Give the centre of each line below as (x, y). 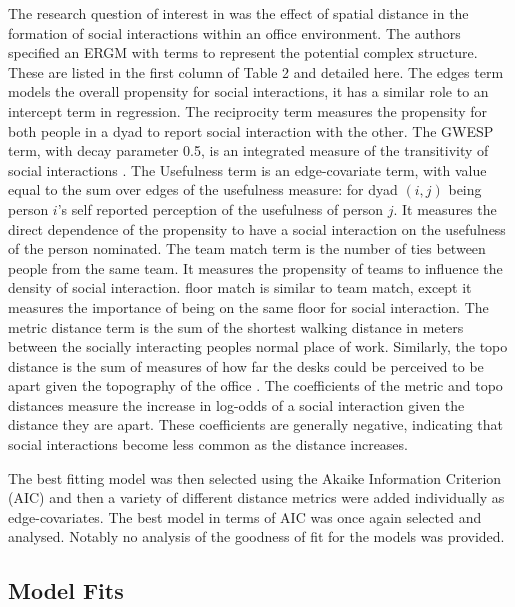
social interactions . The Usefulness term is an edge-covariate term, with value (247, 169)
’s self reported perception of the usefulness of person (220, 208)
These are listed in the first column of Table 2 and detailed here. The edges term (256, 71)
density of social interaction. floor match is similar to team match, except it (240, 287)
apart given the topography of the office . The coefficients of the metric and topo (255, 385)
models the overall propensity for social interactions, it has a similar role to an (248, 91)
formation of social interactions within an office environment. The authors (234, 32)
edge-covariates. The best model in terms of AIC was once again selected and (245, 516)
